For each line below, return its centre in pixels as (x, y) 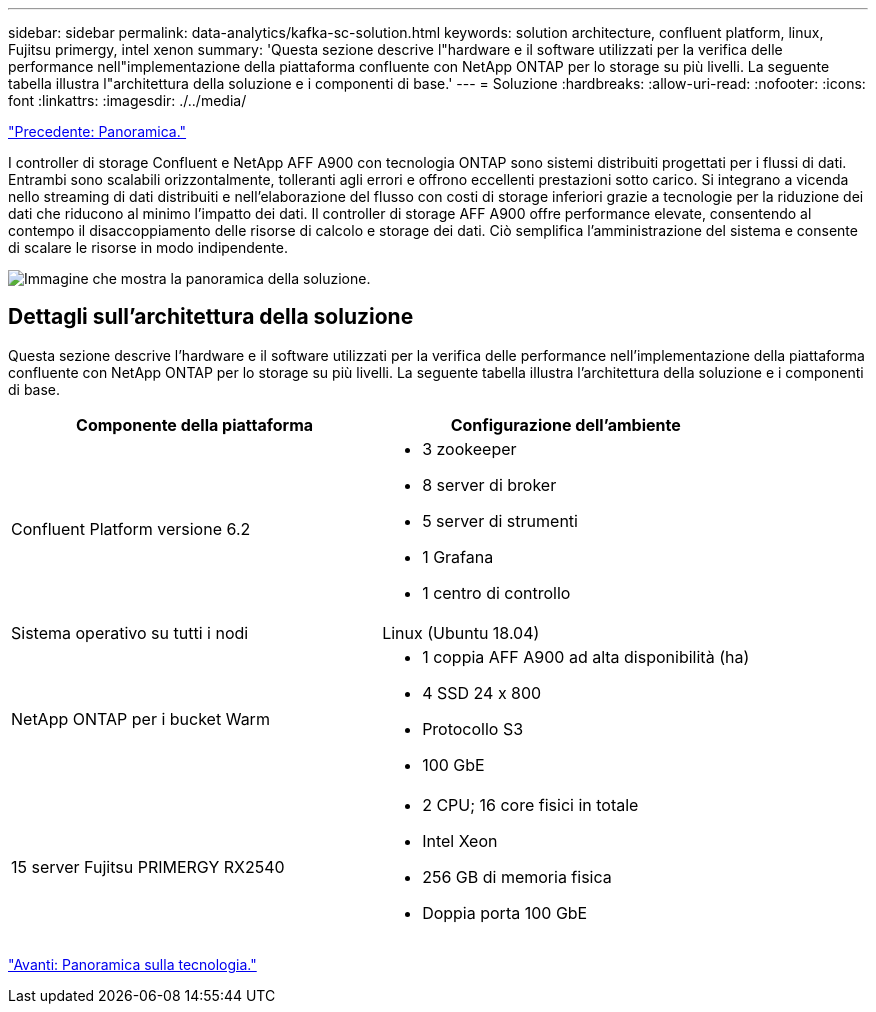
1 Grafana (458, 556)
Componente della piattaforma (195, 424)
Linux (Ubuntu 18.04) (461, 632)
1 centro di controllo (496, 592)
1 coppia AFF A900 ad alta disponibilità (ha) (586, 656)
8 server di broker (489, 484)
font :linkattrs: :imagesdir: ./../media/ (127, 100)
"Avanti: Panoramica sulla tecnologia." (132, 964)
